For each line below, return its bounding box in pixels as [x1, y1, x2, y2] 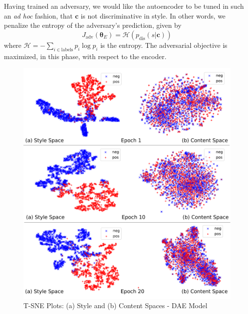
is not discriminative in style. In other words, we [81, 10, 226, 21]
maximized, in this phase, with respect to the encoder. [4, 51, 166, 61]
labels [61, 47, 73, 52]
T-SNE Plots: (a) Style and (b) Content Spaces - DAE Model [23, 300, 207, 311]
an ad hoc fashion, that [4, 10, 73, 21]
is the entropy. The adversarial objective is [100, 40, 227, 50]
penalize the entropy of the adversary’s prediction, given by [4, 20, 182, 30]
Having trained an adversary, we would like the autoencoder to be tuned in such [4, 1, 244, 11]
